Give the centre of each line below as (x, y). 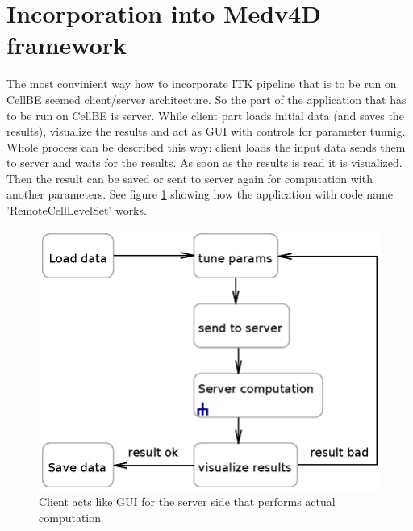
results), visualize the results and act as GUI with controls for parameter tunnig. (206, 131)
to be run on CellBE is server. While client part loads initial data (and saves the (205, 115)
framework (67, 45)
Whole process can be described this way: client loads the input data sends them (206, 146)
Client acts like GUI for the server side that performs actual (187, 502)
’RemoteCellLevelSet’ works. (77, 210)
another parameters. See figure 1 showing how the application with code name (200, 194)
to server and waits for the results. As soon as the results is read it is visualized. (204, 163)
